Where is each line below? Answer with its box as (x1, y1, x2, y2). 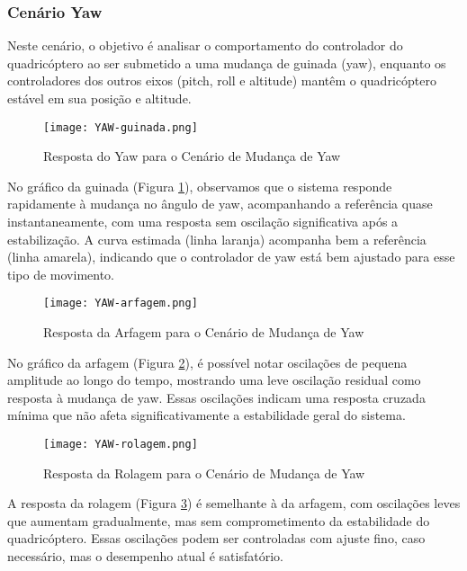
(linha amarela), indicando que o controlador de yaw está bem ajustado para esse (7, 247, 455, 266)
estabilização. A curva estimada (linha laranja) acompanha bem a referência (7, 229, 427, 248)
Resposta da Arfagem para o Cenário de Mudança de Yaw (43, 323, 364, 342)
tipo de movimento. (7, 264, 114, 283)
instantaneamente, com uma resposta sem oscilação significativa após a (7, 212, 399, 231)
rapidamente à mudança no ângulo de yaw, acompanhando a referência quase (7, 194, 433, 213)
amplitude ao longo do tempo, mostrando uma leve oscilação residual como (7, 370, 421, 389)
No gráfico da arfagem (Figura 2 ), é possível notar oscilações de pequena (7, 352, 408, 371)
